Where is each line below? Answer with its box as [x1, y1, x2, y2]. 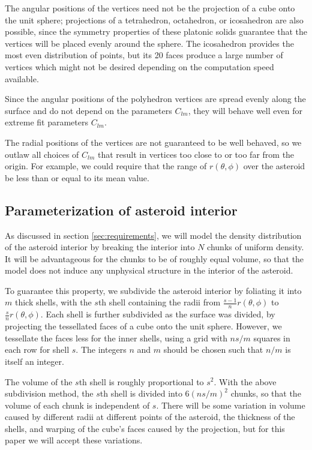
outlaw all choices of [5, 148, 79, 160]
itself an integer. [5, 355, 64, 367]
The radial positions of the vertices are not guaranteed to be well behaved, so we [5, 136, 302, 148]
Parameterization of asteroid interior [5, 200, 238, 219]
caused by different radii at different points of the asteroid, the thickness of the [5, 410, 295, 423]
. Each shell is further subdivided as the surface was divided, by [40, 308, 275, 320]
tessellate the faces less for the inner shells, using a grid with [5, 331, 227, 344]
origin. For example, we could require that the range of [5, 160, 207, 172]
